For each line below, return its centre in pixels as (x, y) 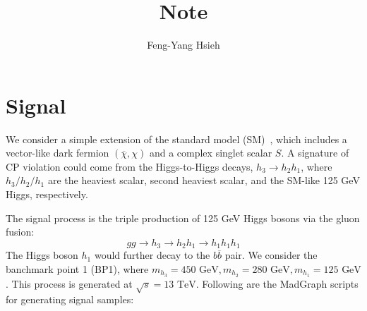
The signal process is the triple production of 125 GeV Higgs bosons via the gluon (183, 218)
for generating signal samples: (70, 299)
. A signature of (315, 153)
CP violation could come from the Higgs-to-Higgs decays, (130, 166)
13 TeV (180, 285)
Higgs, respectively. (47, 194)
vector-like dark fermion (58, 153)
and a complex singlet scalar (211, 153)
